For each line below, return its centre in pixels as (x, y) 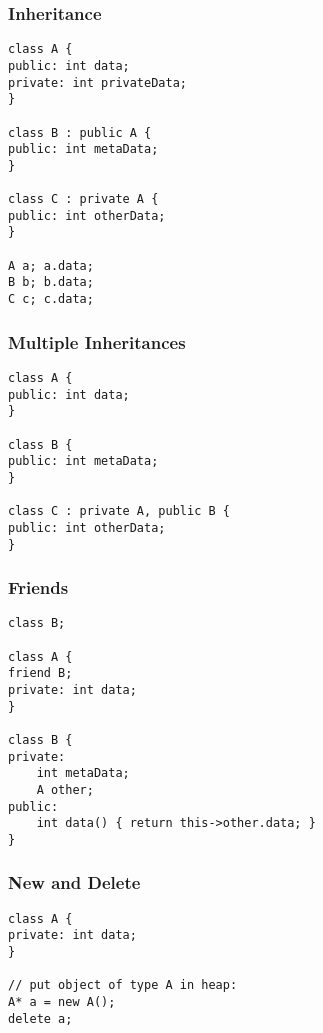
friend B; (40, 673)
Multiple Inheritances (97, 341)
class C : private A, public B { (119, 511)
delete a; (40, 1018)
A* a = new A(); (62, 1002)
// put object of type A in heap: (123, 985)
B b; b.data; (51, 282)
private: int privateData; (97, 82)
